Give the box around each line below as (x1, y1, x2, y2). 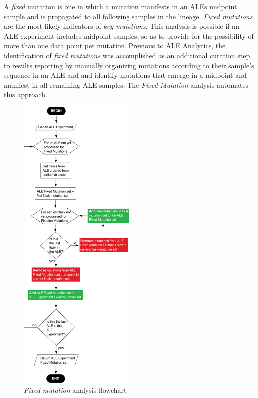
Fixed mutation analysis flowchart (24, 384, 127, 395)
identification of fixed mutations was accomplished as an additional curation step (4, 50, 250, 60)
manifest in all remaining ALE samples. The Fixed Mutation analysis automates (4, 79, 249, 90)
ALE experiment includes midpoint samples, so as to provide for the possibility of (4, 30, 254, 41)
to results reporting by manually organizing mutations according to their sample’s (4, 60, 254, 70)
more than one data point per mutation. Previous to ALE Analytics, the (4, 40, 226, 51)
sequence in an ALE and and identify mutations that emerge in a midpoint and (4, 70, 247, 80)
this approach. (4, 89, 47, 100)
